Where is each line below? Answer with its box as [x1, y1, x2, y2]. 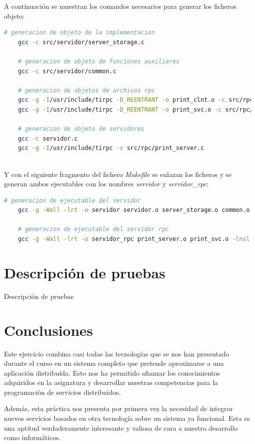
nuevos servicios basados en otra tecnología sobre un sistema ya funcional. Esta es [4, 413, 250, 423]
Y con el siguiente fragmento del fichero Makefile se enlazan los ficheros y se [4, 169, 232, 179]
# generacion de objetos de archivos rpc [18, 87, 155, 94]
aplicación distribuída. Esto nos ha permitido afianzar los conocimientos [4, 367, 220, 378]
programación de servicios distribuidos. [4, 386, 121, 397]
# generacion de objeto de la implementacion [4, 29, 155, 36]
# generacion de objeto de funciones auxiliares [18, 58, 179, 65]
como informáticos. [4, 432, 61, 443]
